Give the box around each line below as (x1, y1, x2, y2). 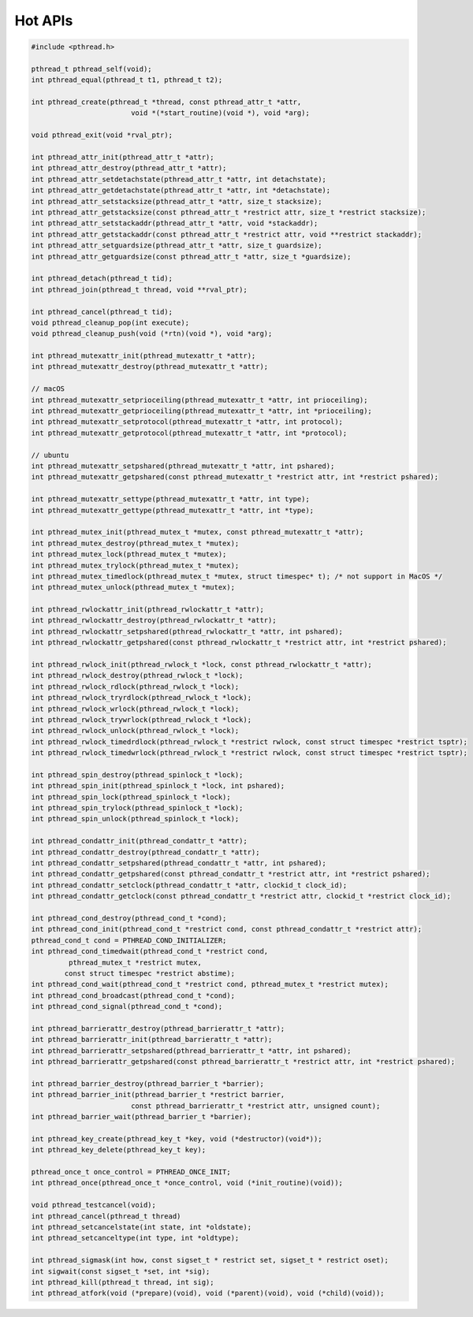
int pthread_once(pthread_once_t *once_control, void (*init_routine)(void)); (31, 1178, 343, 1188)
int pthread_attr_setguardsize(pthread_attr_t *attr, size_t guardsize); (31, 241, 322, 250)
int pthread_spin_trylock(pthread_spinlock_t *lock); (31, 804, 244, 813)
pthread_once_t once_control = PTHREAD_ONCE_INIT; (31, 1167, 232, 1176)
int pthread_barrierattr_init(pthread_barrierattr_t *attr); (31, 1035, 273, 1044)
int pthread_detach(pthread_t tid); (31, 274, 173, 283)
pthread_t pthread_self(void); (31, 64, 153, 73)
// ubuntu (31, 450, 69, 459)
